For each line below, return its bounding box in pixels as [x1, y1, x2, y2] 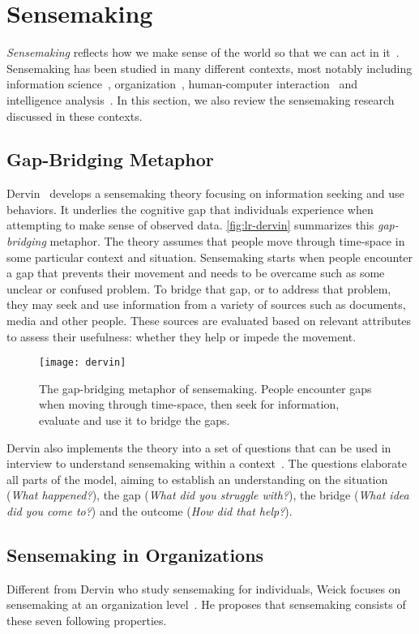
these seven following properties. [6, 612, 167, 629]
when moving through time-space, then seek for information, [39, 396, 340, 413]
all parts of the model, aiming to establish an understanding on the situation [6, 470, 388, 487]
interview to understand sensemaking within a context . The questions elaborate [6, 455, 408, 472]
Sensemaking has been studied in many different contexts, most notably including [6, 59, 413, 76]
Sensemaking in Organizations [6, 542, 264, 568]
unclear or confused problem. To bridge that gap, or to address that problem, [6, 280, 391, 297]
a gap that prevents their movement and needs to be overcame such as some [6, 264, 385, 281]
